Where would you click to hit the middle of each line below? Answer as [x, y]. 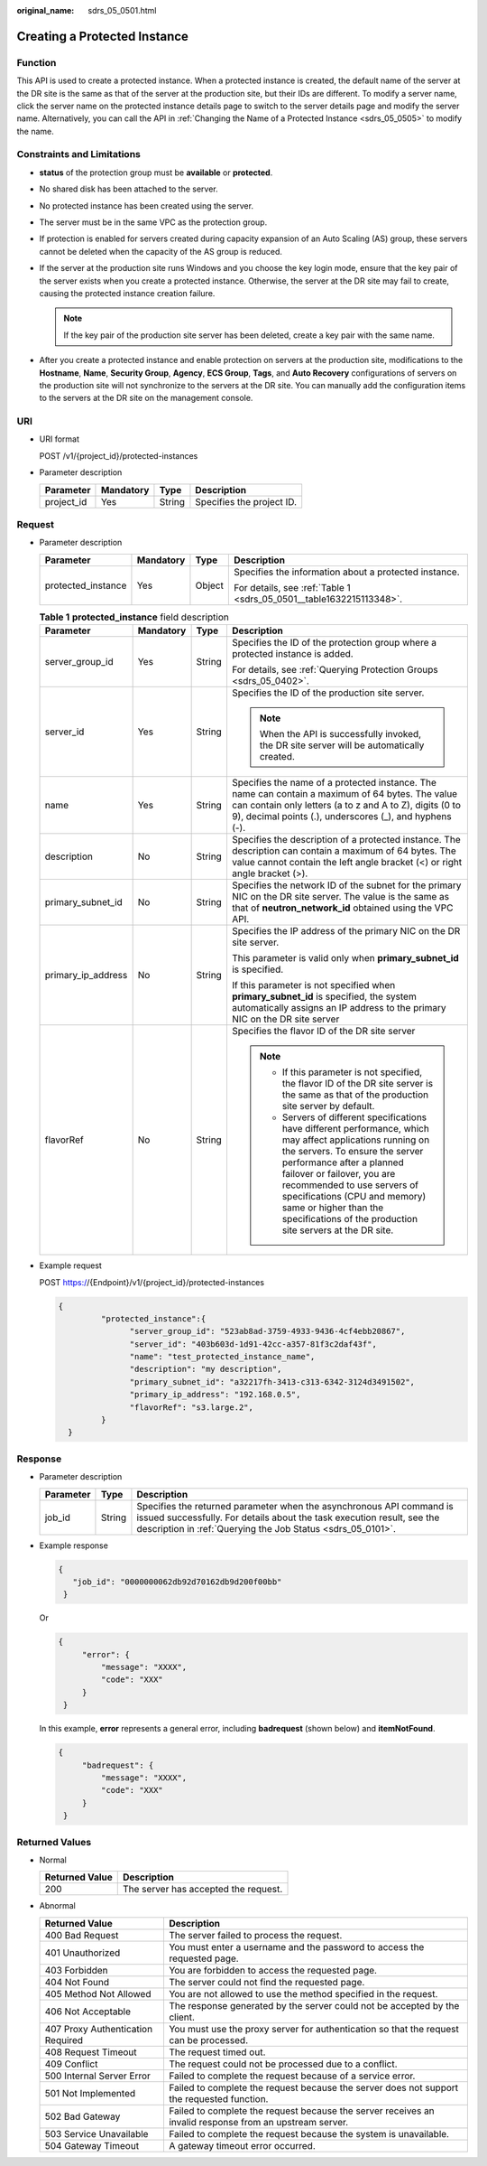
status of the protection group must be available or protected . [156, 173]
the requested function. [218, 2098]
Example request [71, 1265]
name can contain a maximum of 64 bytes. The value [345, 794]
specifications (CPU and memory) [354, 1197]
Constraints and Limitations [79, 154]
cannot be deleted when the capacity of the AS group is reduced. [161, 251]
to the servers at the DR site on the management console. [146, 398]
